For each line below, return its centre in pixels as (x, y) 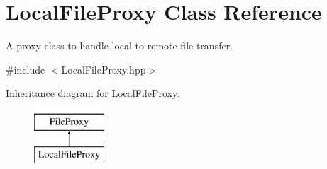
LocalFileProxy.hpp (104, 69)
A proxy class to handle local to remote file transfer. (120, 46)
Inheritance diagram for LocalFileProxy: (93, 93)
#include (26, 69)
